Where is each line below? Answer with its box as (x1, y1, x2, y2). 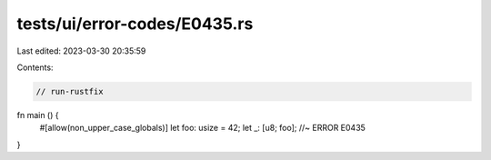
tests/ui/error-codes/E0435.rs (16, 14, 254, 34)
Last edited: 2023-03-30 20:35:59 (16, 45, 146, 56)
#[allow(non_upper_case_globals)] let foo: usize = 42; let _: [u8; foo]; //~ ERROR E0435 (39, 123, 366, 134)
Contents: (16, 62, 54, 73)
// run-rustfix (35, 86, 104, 96)
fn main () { (16, 109, 59, 120)
